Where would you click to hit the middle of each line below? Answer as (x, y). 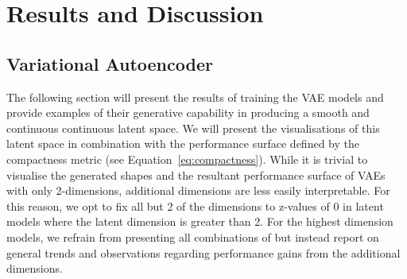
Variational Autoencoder (110, 63)
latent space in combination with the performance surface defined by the (183, 143)
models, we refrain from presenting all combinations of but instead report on (193, 236)
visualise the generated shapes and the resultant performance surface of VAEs (196, 174)
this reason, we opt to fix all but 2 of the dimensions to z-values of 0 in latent (195, 205)
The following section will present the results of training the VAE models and (195, 97)
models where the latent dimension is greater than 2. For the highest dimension (200, 221)
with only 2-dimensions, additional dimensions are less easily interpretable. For (198, 190)
